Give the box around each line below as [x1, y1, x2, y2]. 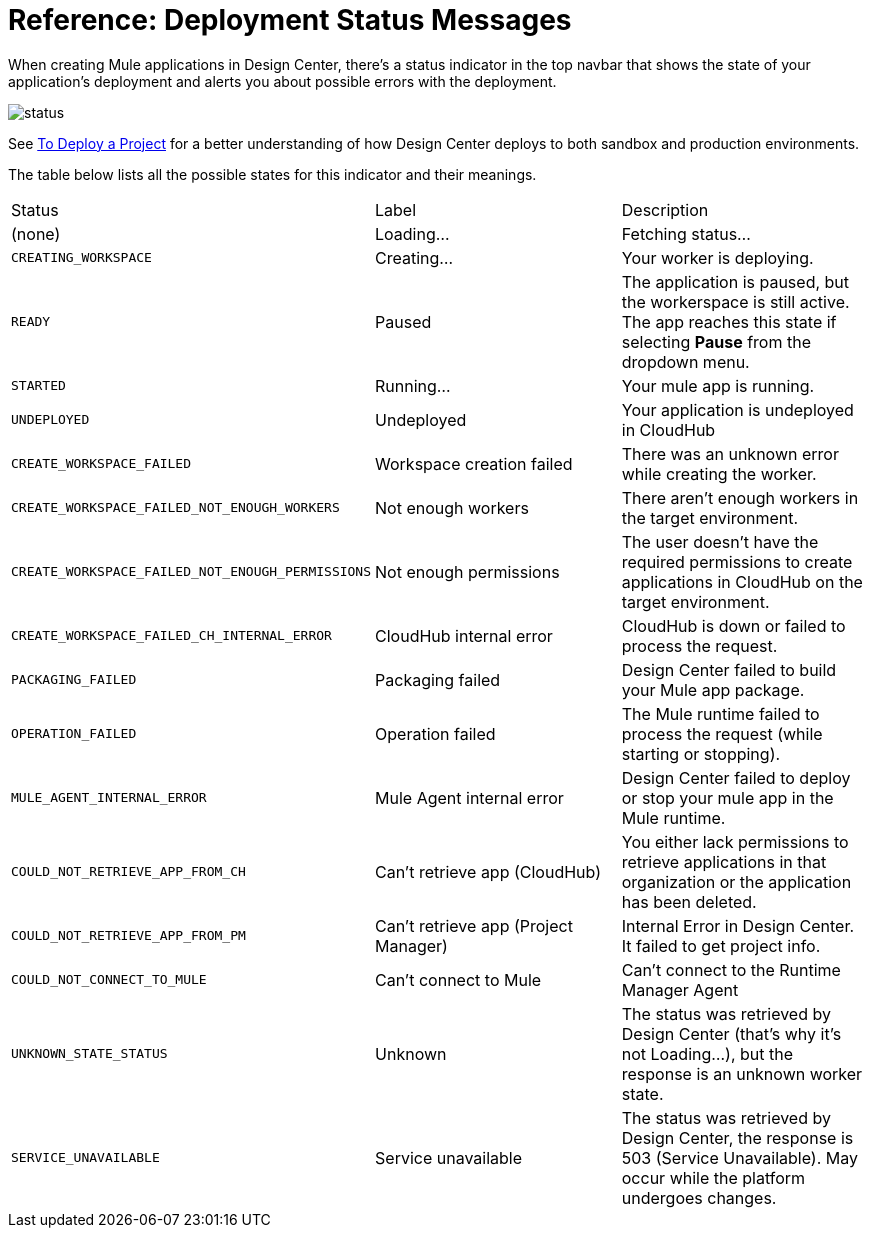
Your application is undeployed [621, 399, 854, 420]
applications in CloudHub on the [621, 571, 863, 592]
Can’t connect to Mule [375, 969, 542, 990]
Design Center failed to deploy [621, 767, 851, 788]
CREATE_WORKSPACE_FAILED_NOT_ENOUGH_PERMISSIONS [11, 564, 372, 580]
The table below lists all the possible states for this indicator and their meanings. [8, 165, 537, 183]
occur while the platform [621, 1167, 806, 1188]
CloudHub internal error [375, 625, 553, 646]
